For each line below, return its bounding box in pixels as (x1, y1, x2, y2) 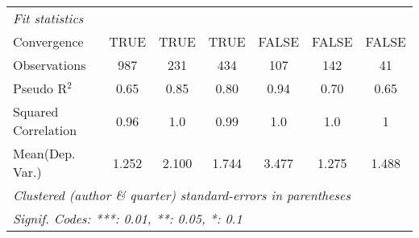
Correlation (13, 121, 77, 139)
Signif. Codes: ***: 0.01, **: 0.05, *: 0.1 (13, 209, 243, 228)
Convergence (13, 32, 84, 51)
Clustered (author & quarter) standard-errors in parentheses (13, 186, 351, 204)
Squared (13, 102, 59, 121)
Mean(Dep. (13, 144, 76, 162)
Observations (13, 55, 86, 74)
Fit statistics (13, 9, 84, 27)
